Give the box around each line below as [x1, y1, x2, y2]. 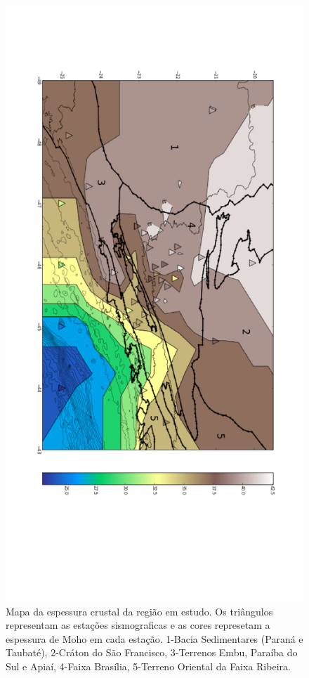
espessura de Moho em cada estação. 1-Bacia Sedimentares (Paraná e [6, 631, 303, 646]
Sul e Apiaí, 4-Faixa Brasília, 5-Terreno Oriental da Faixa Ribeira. [6, 658, 291, 673]
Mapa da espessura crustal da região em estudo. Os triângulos [6, 604, 273, 618]
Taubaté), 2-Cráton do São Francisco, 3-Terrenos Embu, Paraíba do [6, 645, 298, 660]
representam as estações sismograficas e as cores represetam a [6, 618, 270, 632]
